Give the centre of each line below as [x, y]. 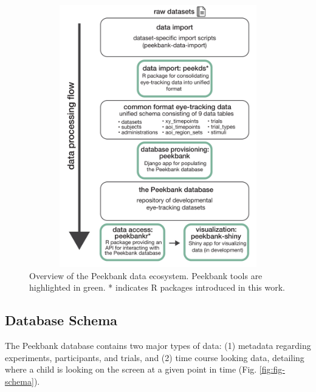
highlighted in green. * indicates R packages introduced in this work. [157, 287]
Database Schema [61, 320]
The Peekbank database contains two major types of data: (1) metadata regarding [158, 345]
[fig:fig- [272, 369]
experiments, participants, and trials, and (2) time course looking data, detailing [155, 357]
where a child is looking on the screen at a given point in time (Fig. [131, 369]
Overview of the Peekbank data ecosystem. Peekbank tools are [146, 275]
